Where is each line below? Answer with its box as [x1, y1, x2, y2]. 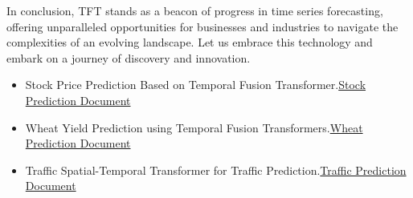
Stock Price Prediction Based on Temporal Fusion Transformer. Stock [25, 76, 366, 93]
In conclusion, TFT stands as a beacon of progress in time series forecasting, [6, 2, 383, 18]
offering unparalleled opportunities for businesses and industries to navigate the [6, 18, 399, 34]
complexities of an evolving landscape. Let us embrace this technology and [6, 34, 373, 51]
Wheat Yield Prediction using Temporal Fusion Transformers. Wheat [25, 119, 363, 135]
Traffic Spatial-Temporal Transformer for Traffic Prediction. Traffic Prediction [25, 161, 407, 178]
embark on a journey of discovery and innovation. [6, 49, 251, 66]
